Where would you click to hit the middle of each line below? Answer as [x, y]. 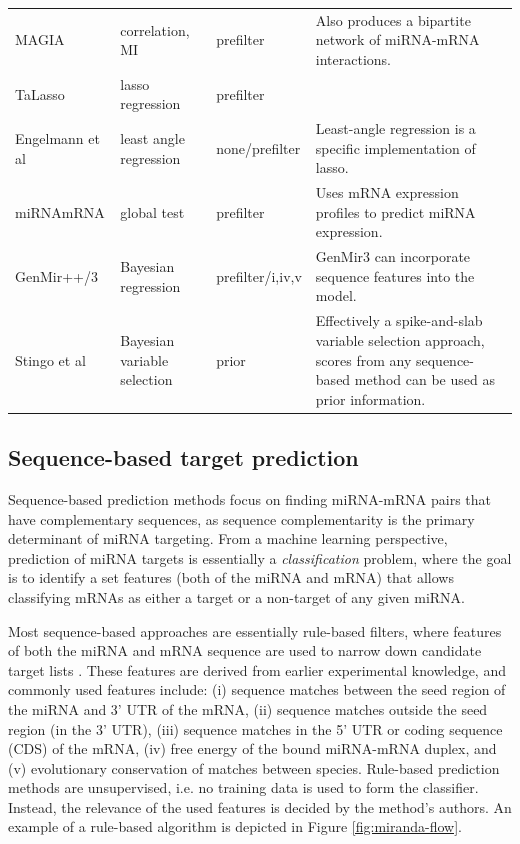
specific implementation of [395, 147]
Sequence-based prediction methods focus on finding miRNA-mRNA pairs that [250, 498]
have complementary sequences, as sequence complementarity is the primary [241, 518]
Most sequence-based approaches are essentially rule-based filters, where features [255, 630]
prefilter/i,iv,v [259, 275]
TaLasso [40, 93]
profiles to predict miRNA [395, 211]
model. [336, 295]
